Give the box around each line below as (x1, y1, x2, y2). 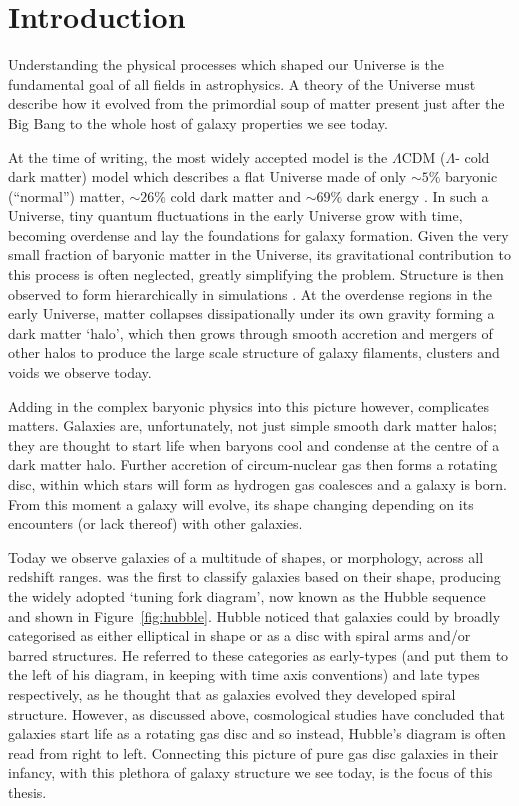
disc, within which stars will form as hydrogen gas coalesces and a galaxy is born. (8, 474, 507, 494)
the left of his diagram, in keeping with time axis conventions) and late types (8, 664, 480, 685)
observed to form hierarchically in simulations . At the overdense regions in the (8, 283, 493, 304)
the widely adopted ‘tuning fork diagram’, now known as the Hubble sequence (8, 585, 486, 606)
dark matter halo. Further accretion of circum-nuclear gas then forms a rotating (8, 454, 498, 475)
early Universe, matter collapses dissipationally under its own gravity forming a (8, 303, 495, 324)
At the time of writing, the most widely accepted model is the (8, 146, 388, 167)
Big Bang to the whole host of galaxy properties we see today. (8, 112, 388, 133)
